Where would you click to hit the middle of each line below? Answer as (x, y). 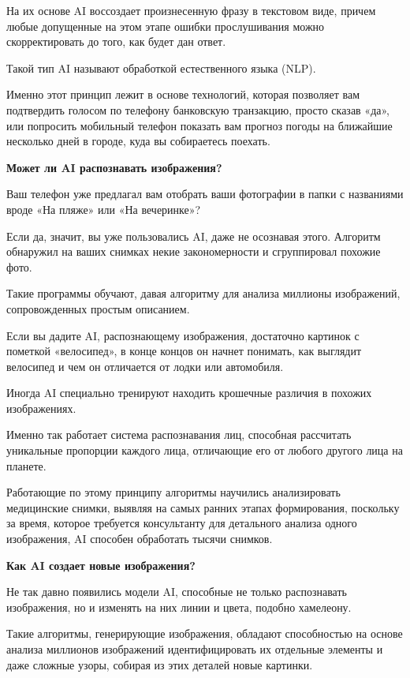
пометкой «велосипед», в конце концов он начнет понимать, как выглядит (184, 351)
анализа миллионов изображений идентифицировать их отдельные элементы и (195, 649)
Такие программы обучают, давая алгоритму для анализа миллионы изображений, (203, 293)
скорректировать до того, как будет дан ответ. (116, 41)
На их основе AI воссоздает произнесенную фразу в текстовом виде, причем (191, 10)
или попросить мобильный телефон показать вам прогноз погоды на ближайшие (199, 125)
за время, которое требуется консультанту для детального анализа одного (182, 523)
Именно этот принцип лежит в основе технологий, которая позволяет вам (183, 94)
